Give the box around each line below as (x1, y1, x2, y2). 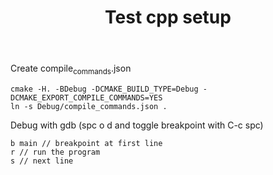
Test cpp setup (104, 6, 232, 29)
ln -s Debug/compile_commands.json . (10, 101, 168, 111)
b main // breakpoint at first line (10, 138, 163, 148)
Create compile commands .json (10, 62, 132, 76)
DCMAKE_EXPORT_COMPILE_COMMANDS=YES (10, 92, 163, 103)
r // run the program (10, 147, 101, 157)
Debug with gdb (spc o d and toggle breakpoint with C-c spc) (10, 119, 264, 131)
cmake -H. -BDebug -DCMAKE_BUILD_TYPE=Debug (10, 84, 199, 94)
